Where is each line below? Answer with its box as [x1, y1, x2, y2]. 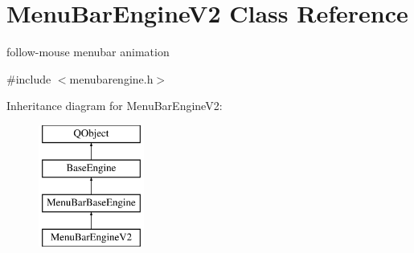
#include [6, 70, 51, 87]
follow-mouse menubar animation [6, 43, 170, 60]
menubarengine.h [69, 70, 154, 87]
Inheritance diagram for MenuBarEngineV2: [6, 97, 223, 114]
